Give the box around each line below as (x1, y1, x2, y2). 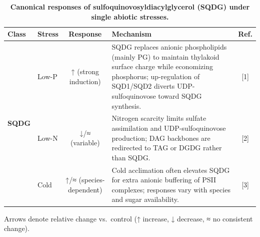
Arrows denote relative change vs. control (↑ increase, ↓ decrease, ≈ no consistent (4, 213, 253, 223)
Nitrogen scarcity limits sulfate (111, 113, 206, 123)
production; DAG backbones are (111, 132, 210, 143)
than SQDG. (111, 152, 150, 162)
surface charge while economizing (111, 61, 213, 72)
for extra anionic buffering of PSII (111, 174, 216, 185)
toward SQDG (158, 91, 202, 101)
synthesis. (111, 100, 141, 111)
